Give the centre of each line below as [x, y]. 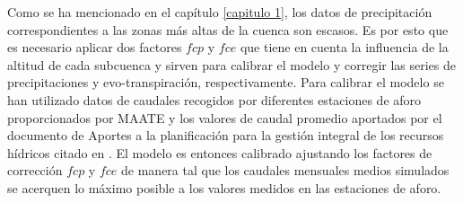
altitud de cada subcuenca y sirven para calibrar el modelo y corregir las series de [232, 64]
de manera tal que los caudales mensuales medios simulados [285, 170]
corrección [35, 170]
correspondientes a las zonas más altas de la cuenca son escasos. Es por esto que [228, 29]
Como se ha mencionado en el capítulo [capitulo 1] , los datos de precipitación [220, 12]
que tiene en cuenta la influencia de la [344, 47]
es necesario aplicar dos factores [95, 47]
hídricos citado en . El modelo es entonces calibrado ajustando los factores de [220, 152]
